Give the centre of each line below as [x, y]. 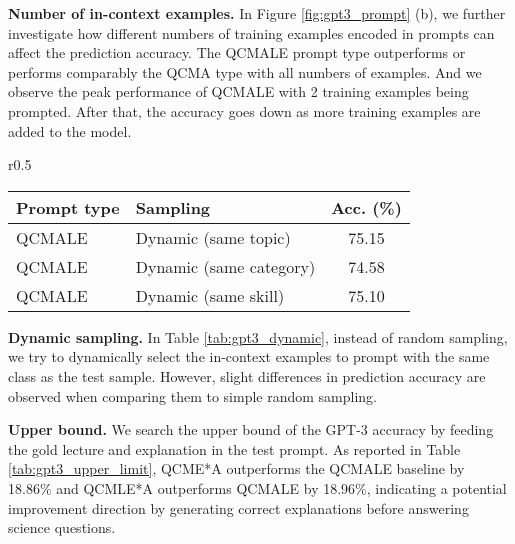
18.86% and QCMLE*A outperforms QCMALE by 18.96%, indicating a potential [257, 487]
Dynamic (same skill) [210, 295]
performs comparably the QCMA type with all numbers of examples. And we [245, 71]
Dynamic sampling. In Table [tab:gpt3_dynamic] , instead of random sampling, [258, 336]
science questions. [62, 527]
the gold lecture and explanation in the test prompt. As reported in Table [234, 448]
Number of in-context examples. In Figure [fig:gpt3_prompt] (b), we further [257, 13]
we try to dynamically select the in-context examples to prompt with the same [249, 356]
